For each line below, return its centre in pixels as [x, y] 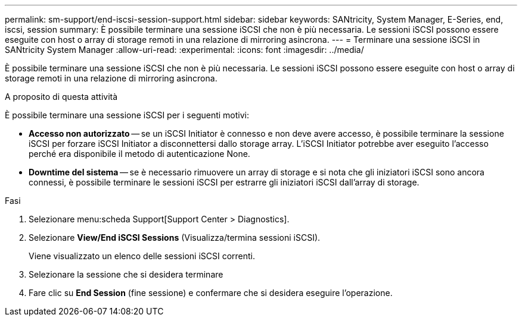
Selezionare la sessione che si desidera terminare [126, 274]
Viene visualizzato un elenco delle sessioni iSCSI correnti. [142, 256]
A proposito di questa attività [61, 97]
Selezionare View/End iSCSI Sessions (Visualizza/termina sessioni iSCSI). [175, 237]
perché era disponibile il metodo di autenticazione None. [139, 154]
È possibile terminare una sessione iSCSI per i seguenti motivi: [127, 115]
